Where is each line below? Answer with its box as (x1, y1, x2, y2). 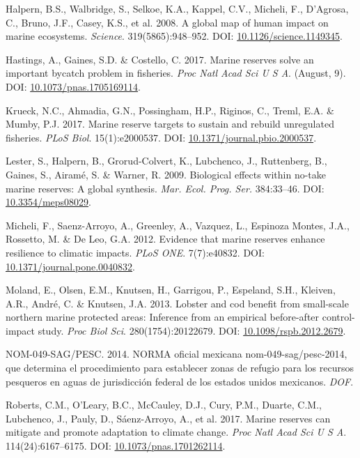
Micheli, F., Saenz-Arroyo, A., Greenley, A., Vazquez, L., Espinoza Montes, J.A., (6, 217, 350, 232)
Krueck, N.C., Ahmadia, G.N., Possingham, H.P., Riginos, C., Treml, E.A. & (6, 102, 334, 117)
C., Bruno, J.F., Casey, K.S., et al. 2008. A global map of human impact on (6, 15, 329, 29)
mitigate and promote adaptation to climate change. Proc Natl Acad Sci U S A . (6, 425, 347, 439)
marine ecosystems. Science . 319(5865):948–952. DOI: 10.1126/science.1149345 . (6, 29, 343, 43)
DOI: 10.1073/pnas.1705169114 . (6, 79, 141, 93)
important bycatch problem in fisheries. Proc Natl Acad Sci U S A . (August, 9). (6, 66, 346, 80)
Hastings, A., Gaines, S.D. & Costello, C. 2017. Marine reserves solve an (6, 52, 314, 66)
